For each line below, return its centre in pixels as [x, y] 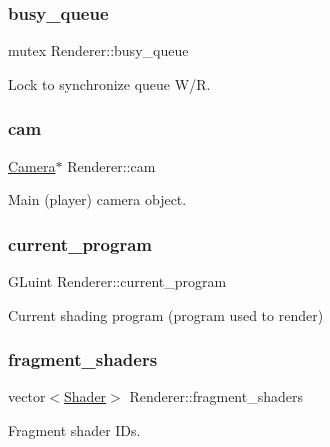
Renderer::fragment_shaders [216, 396]
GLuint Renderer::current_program [117, 281]
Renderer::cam [111, 165]
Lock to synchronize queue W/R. [109, 83]
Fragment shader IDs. [74, 430]
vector [27, 396]
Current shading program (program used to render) [166, 314]
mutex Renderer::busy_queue [98, 50]
